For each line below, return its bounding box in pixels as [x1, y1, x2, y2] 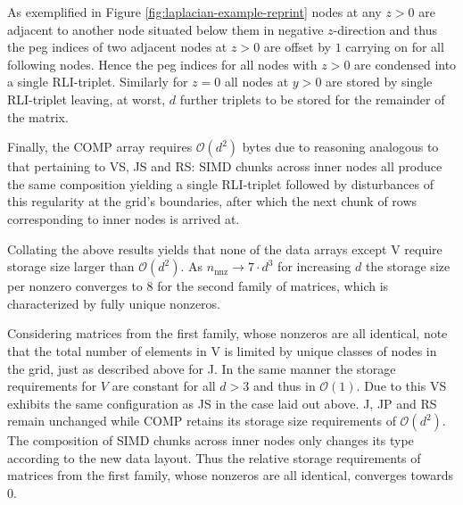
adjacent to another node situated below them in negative [7, 20, 324, 38]
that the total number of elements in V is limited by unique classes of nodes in [7, 341, 437, 360]
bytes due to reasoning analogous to [242, 137, 439, 156]
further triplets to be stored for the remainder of [179, 89, 445, 108]
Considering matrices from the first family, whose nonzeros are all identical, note [7, 324, 448, 343]
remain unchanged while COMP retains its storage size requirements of [7, 411, 396, 430]
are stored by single [326, 72, 433, 91]
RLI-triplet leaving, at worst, [7, 89, 166, 108]
